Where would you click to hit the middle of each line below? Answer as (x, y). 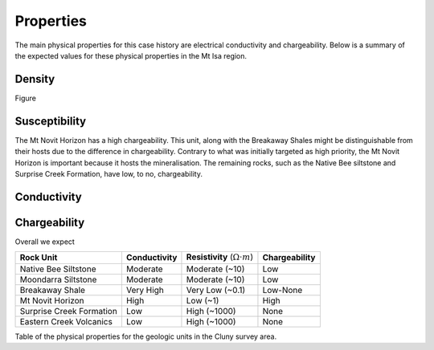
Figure (25, 98)
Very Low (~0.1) (216, 290)
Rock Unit (39, 258)
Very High (145, 290)
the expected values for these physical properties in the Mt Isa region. (131, 55)
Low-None (283, 290)
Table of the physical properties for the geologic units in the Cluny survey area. (146, 336)
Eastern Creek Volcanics (66, 321)
